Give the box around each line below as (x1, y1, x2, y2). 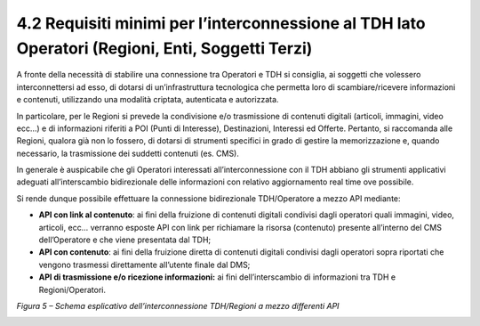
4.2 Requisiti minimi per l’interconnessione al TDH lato (16, 13, 426, 33)
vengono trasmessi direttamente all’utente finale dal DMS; (38, 259, 251, 270)
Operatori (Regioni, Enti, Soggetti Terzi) (16, 38, 313, 58)
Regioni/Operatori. (38, 284, 107, 295)
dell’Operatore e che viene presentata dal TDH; (38, 234, 212, 245)
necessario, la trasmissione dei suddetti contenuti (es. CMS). (16, 148, 239, 159)
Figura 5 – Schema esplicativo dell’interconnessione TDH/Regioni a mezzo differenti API (16, 300, 340, 311)
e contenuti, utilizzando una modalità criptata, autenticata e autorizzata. (16, 94, 279, 105)
